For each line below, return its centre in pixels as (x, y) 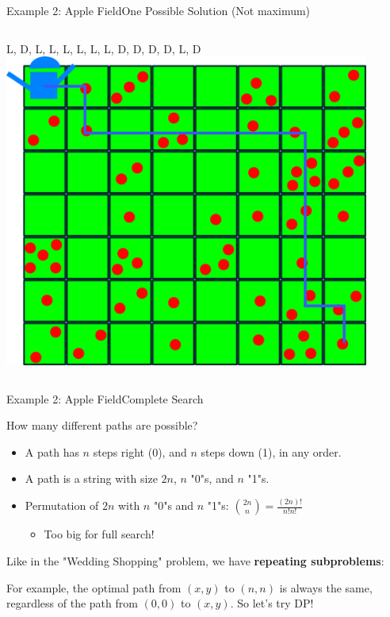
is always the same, (326, 587)
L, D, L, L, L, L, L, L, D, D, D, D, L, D (104, 48)
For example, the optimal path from (94, 587)
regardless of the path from (72, 603)
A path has (52, 451)
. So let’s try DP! (272, 603)
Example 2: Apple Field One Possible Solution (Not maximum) (159, 10)
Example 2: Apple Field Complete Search (105, 398)
